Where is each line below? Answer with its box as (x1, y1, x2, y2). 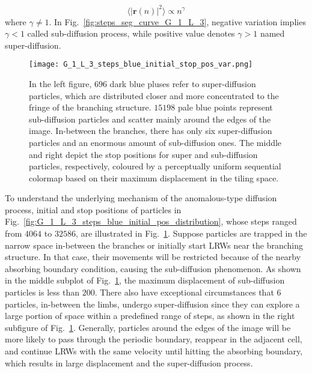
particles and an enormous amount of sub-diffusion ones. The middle (29, 136, 282, 148)
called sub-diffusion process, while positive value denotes (27, 27, 235, 40)
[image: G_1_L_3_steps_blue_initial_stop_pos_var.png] (29, 60, 253, 69)
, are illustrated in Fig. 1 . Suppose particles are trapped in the (75, 227, 307, 240)
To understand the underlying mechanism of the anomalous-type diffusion (5, 192, 277, 204)
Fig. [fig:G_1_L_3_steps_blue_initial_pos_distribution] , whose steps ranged (5, 215, 297, 228)
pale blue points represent (177, 101, 273, 114)
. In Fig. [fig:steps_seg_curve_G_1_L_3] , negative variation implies (49, 15, 306, 28)
